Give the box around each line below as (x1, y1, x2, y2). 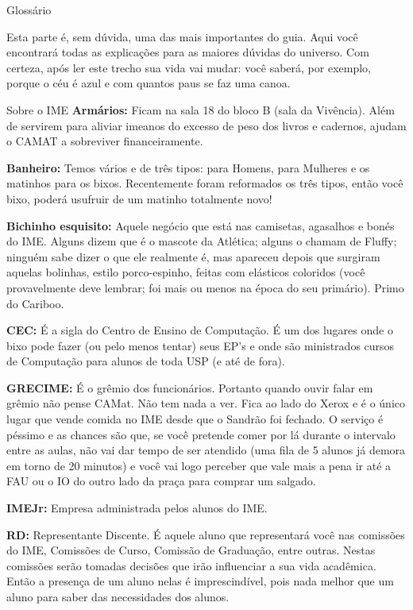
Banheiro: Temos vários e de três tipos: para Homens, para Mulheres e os (6, 159, 370, 176)
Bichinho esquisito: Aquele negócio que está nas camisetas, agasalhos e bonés (6, 217, 395, 234)
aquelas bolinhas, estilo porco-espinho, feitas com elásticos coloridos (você (6, 264, 365, 280)
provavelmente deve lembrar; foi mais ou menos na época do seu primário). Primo (6, 279, 404, 295)
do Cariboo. (6, 295, 64, 311)
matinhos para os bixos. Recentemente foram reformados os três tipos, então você (6, 175, 403, 191)
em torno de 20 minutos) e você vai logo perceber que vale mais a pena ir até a (6, 457, 392, 473)
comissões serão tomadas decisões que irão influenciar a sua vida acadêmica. (6, 557, 376, 573)
